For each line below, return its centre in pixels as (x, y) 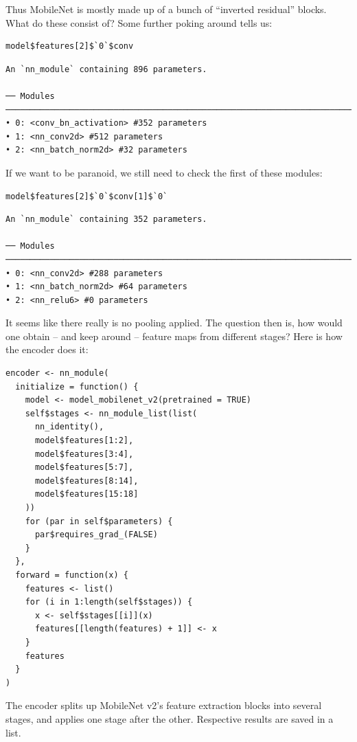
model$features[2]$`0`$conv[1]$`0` (87, 196)
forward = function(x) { (72, 575)
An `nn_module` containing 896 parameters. (106, 69)
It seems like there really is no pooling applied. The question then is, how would (174, 323)
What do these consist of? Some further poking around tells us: (139, 22)
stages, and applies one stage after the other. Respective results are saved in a (170, 718)
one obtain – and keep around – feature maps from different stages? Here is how (174, 336)
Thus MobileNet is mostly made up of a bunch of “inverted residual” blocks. (166, 9)
